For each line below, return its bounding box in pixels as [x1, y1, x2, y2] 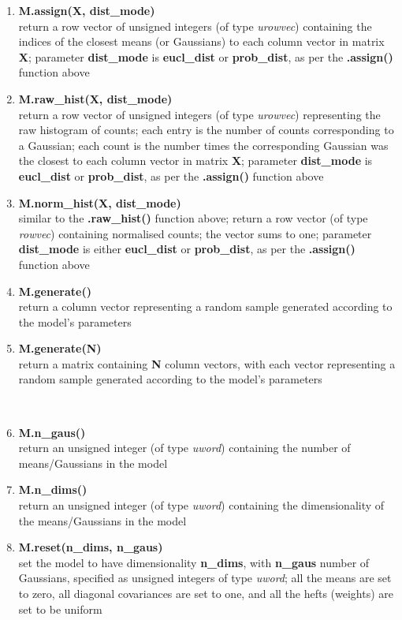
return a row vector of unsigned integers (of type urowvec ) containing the [18, 17, 372, 34]
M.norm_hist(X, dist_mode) [18, 194, 181, 211]
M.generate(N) [18, 340, 102, 357]
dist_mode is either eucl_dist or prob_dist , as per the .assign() [18, 241, 355, 257]
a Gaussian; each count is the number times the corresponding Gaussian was [18, 136, 389, 153]
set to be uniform [18, 600, 102, 617]
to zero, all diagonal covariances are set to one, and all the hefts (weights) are [18, 585, 394, 601]
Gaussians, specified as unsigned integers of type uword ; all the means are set [18, 570, 392, 586]
